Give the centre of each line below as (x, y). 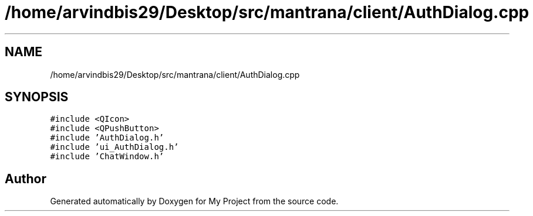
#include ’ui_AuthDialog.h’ (114, 147)
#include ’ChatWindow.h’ (107, 157)
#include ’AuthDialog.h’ (107, 138)
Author (26, 179)
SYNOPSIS (37, 97)
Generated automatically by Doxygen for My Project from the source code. (194, 201)
